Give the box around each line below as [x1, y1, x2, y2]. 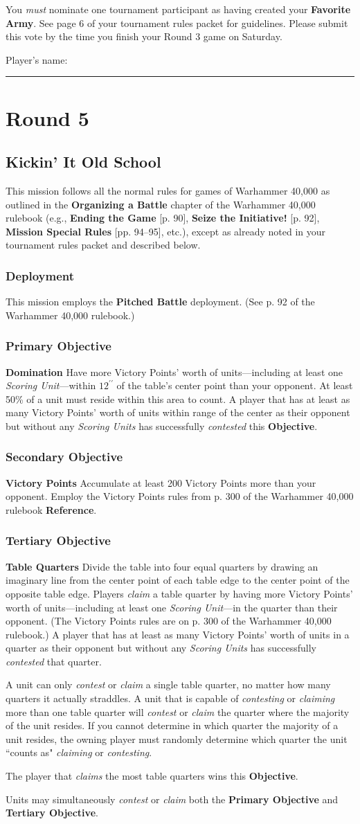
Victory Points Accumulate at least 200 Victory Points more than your [6, 475, 316, 490]
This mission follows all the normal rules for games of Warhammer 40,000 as [6, 183, 330, 197]
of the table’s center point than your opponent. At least [116, 378, 353, 393]
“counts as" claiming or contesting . [6, 745, 152, 760]
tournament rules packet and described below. [6, 238, 201, 252]
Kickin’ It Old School [6, 151, 161, 172]
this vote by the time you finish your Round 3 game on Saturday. [6, 29, 282, 44]
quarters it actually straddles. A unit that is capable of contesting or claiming [6, 691, 335, 706]
